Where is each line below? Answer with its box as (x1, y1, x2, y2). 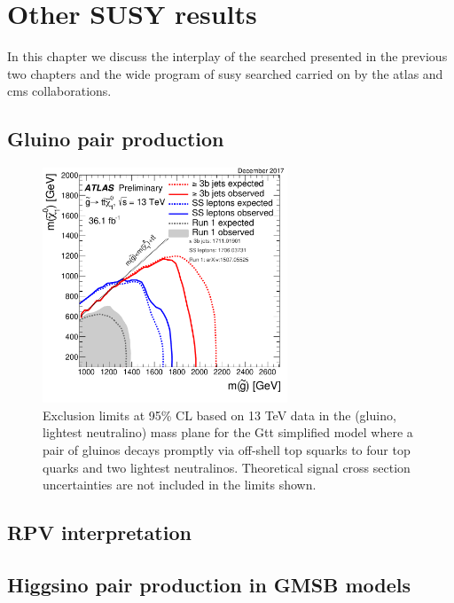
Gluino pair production (7, 125, 224, 153)
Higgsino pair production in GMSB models (7, 570, 411, 598)
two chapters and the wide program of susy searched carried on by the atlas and (7, 64, 443, 82)
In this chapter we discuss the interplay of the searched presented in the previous (7, 47, 448, 66)
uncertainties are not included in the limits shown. (43, 475, 317, 494)
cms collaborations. (7, 82, 112, 100)
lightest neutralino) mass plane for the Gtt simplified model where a (43, 423, 413, 442)
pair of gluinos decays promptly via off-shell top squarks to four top (43, 440, 411, 458)
